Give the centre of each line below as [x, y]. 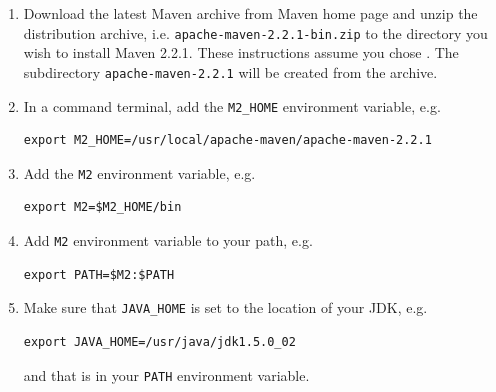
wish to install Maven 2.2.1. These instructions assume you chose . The [241, 52]
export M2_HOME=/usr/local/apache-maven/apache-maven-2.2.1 [227, 140]
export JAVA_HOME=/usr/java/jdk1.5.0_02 [159, 341]
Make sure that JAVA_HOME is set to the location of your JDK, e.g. [225, 307]
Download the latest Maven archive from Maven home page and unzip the [250, 13]
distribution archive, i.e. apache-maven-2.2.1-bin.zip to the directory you [255, 32]
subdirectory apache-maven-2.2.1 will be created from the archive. [230, 71]
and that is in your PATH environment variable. [166, 374]
